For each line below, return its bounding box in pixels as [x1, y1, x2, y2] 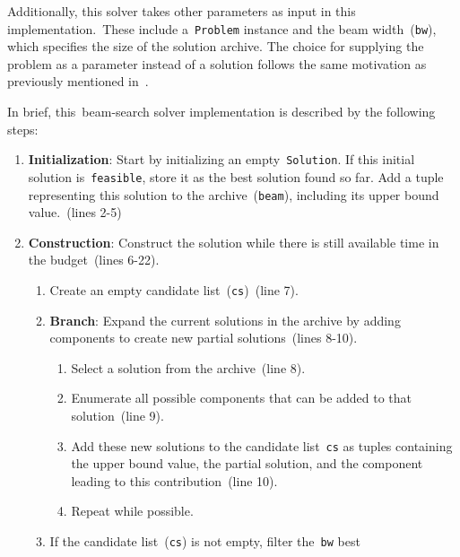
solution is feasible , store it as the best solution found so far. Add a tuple [28, 167, 444, 186]
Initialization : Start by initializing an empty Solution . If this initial [28, 150, 415, 169]
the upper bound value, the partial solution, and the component [71, 454, 423, 473]
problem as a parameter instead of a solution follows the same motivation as [7, 54, 427, 73]
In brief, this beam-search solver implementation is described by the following [7, 102, 436, 121]
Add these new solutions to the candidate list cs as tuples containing [71, 436, 453, 455]
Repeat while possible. [71, 501, 194, 520]
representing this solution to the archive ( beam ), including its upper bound [28, 185, 439, 204]
